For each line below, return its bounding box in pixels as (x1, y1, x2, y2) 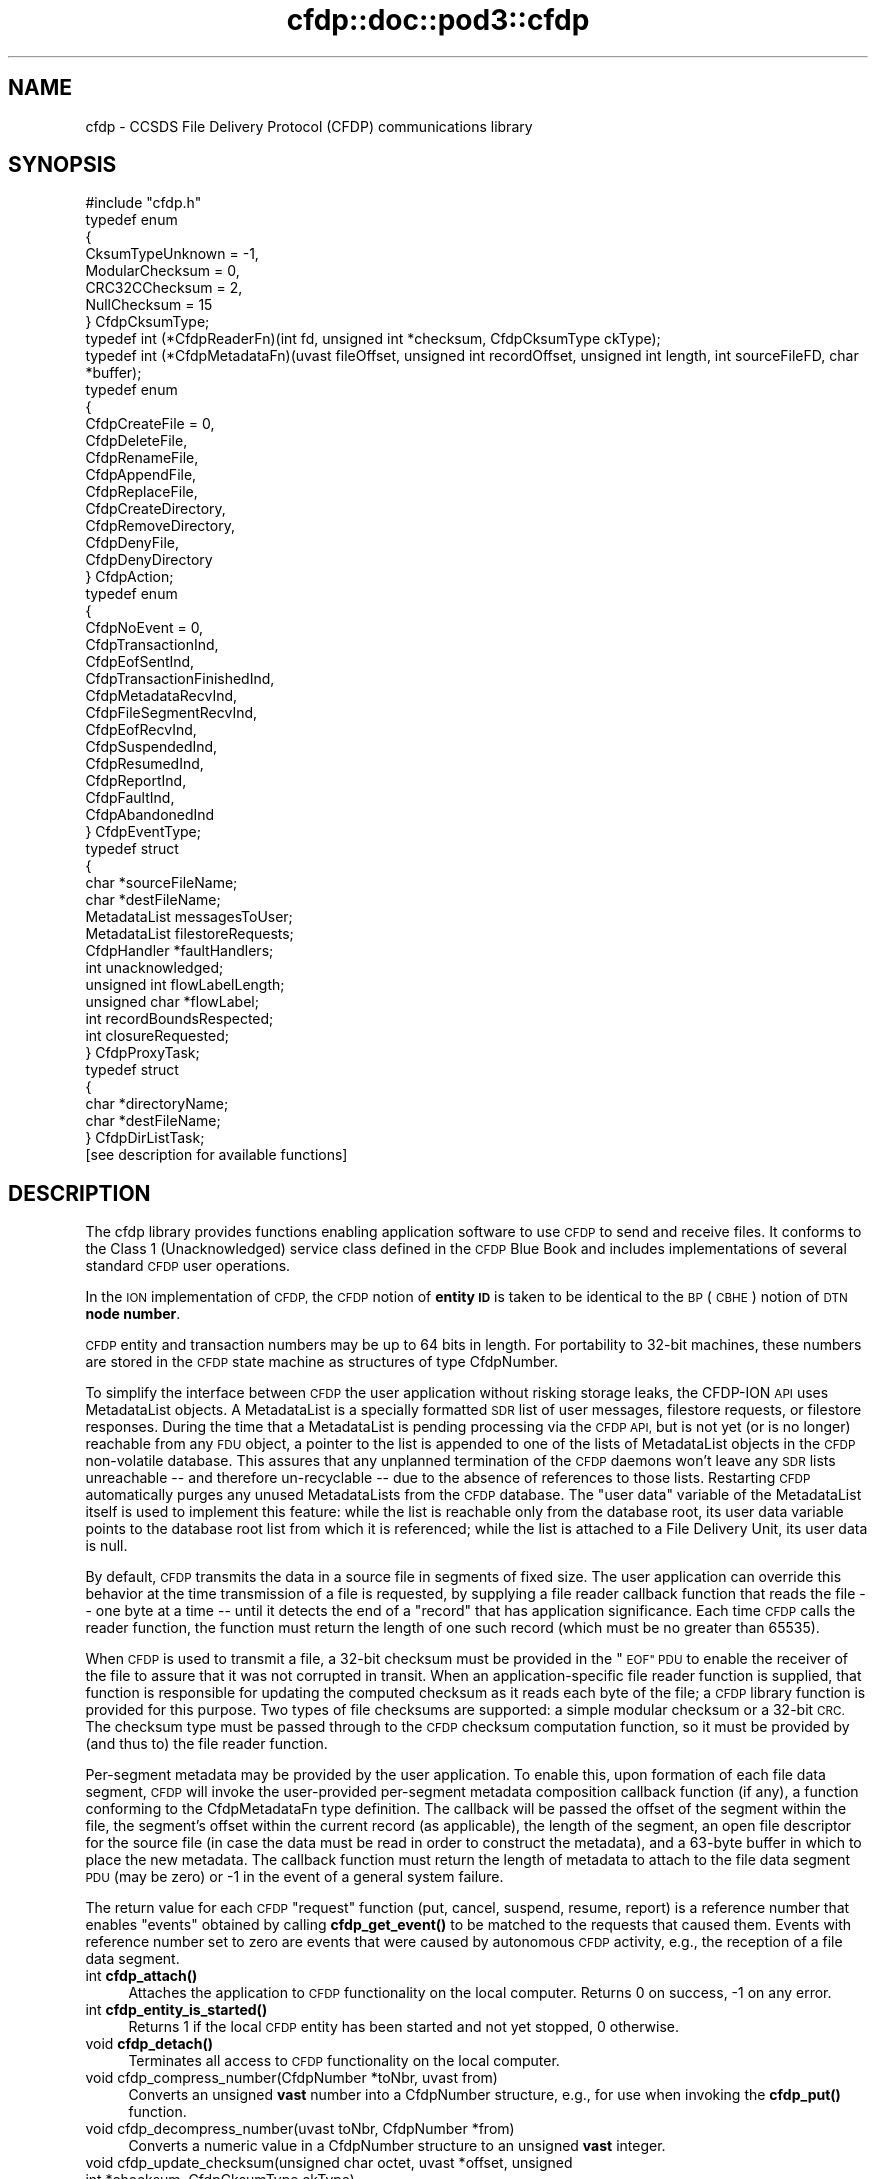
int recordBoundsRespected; (85, 1010, 274, 1028)
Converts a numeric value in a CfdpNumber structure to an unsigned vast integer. (128, 2137, 666, 2155)
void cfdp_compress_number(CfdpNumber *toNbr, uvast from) (85, 2069, 498, 2087)
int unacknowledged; (85, 959, 224, 977)
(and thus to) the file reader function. (85, 1735, 328, 1753)
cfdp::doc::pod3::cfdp (286, 3, 590, 37)
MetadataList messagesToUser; (85, 908, 293, 926)
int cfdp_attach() (85, 1967, 198, 1985)
